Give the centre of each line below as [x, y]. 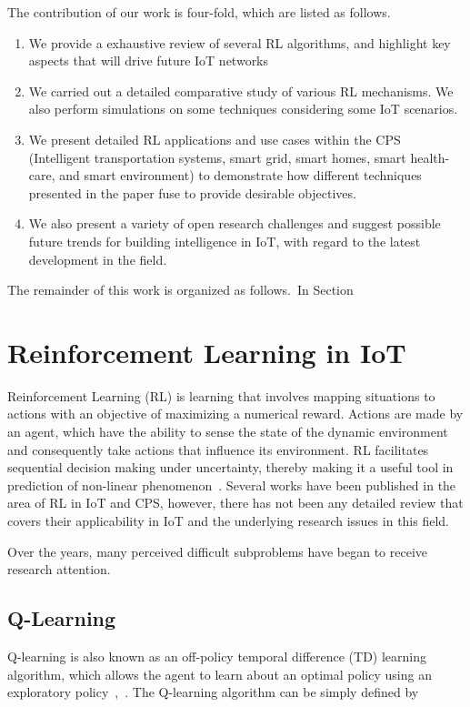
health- [430, 157]
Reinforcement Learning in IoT [207, 352]
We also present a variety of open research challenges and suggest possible [235, 223]
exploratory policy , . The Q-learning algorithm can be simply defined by [213, 692]
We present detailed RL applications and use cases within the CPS [215, 139]
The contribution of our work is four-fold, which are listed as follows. [199, 12]
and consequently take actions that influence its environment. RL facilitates [218, 449]
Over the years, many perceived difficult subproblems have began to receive [217, 551]
